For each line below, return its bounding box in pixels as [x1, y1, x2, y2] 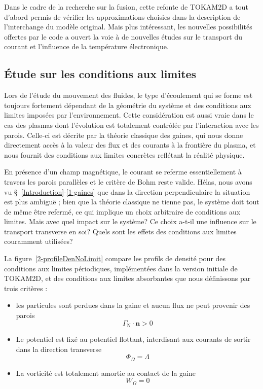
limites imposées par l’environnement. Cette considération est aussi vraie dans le [4, 110, 254, 120]
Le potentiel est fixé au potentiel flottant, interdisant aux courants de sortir [16, 334, 251, 344]
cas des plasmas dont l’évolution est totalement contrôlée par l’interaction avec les [4, 119, 259, 130]
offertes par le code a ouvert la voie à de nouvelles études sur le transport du [4, 31, 242, 42]
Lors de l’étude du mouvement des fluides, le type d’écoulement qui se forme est [4, 90, 253, 100]
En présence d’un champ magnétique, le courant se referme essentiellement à [4, 166, 242, 177]
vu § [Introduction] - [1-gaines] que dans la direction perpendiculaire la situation [4, 186, 250, 197]
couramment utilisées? [4, 236, 73, 246]
